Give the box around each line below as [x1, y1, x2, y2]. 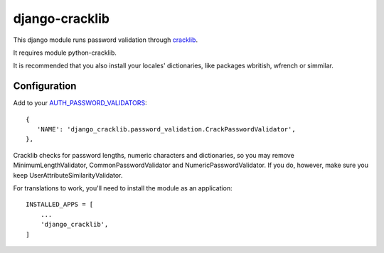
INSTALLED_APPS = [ [26, 200, 94, 209]
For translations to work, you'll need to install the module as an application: [13, 183, 233, 192]
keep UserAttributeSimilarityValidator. [13, 171, 123, 179]
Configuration [13, 80, 77, 92]
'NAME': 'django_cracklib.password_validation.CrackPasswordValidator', [36, 125, 296, 134]
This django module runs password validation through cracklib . [13, 36, 198, 44]
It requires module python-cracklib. [13, 48, 117, 57]
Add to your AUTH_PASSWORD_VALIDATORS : [13, 99, 147, 107]
